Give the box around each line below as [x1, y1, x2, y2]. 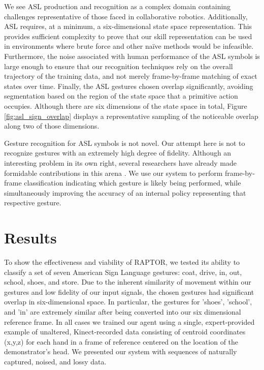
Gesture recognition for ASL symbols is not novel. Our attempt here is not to [4, 137, 245, 148]
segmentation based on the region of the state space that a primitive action [4, 90, 238, 101]
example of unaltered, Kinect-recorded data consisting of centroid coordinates [4, 326, 246, 337]
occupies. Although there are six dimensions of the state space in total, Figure [4, 100, 247, 111]
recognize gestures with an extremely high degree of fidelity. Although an [4, 147, 232, 158]
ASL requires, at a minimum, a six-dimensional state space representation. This [4, 21, 252, 32]
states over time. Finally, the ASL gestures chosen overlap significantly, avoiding [4, 80, 253, 91]
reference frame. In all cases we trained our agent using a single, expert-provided [4, 316, 255, 327]
